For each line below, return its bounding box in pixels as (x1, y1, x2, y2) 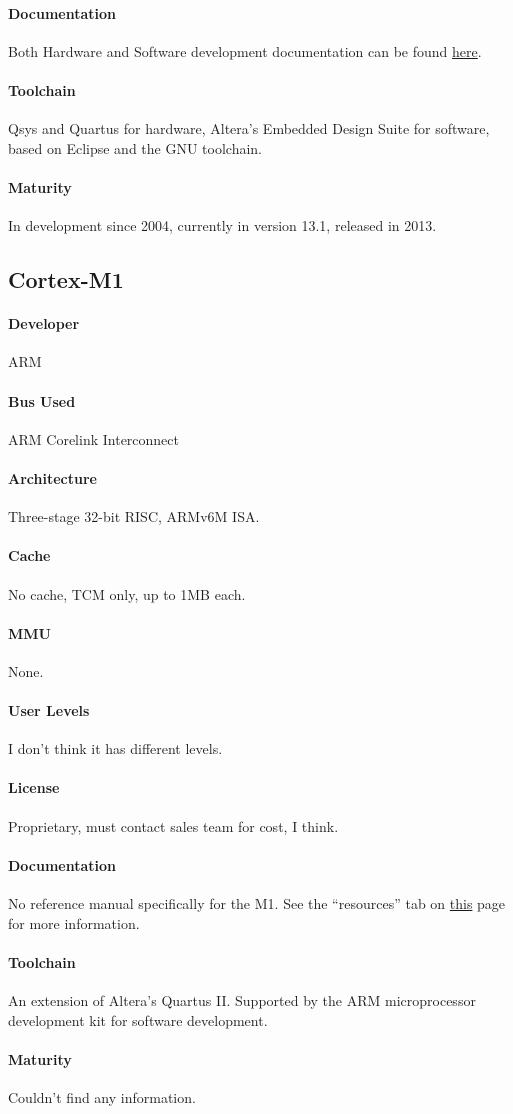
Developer (8, 313, 80, 334)
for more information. (8, 912, 140, 933)
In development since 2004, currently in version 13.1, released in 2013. (8, 215, 437, 236)
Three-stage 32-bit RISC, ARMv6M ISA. (8, 506, 260, 527)
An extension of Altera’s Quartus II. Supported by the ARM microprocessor (8, 990, 476, 1011)
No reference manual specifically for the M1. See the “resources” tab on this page (8, 893, 506, 914)
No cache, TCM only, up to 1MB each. (8, 583, 246, 604)
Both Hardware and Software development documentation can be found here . (8, 40, 482, 61)
